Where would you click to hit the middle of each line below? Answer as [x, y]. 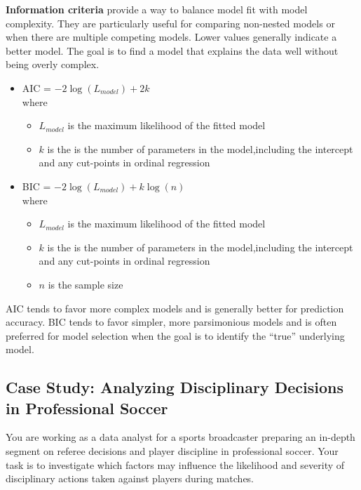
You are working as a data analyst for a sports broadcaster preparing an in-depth [180, 437]
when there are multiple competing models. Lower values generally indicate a [171, 37]
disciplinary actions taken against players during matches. [130, 478]
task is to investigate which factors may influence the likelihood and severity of [175, 464]
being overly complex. [53, 64]
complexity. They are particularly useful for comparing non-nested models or [170, 23]
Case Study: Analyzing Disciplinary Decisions [175, 387]
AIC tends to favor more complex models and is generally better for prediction [175, 308]
